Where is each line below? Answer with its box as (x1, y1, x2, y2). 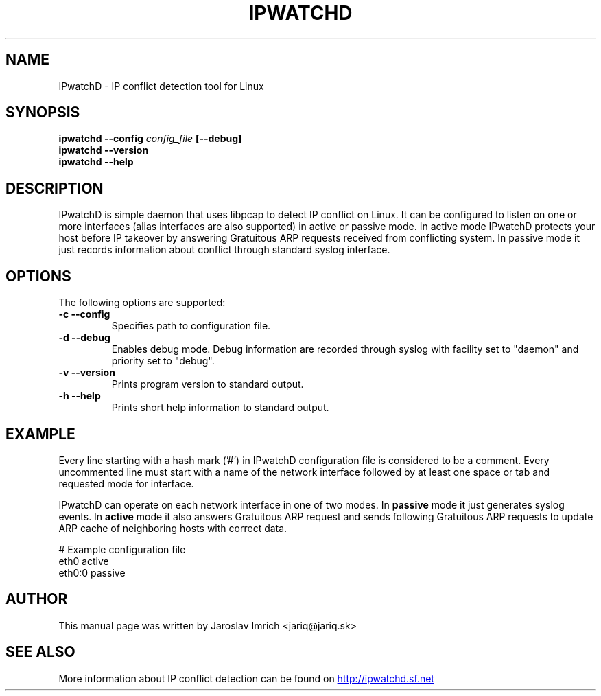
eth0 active (58, 555, 109, 567)
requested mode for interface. (58, 477, 194, 489)
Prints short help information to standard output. (111, 402, 329, 414)
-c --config (58, 308, 110, 321)
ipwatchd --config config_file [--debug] (58, 132, 242, 145)
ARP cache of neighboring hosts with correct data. (58, 522, 287, 534)
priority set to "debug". (111, 355, 215, 367)
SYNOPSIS (5, 104, 80, 121)
